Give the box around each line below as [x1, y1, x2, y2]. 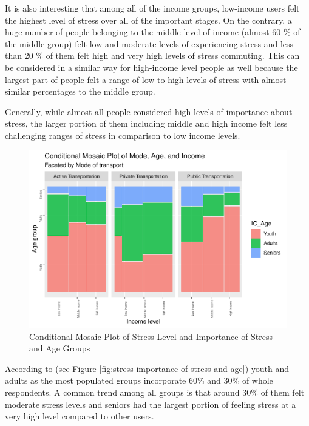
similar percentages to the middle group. [5, 85, 155, 98]
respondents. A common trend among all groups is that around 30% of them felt [5, 386, 305, 399]
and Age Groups [29, 342, 90, 354]
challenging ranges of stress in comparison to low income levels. [5, 128, 240, 141]
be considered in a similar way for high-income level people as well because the [5, 61, 298, 73]
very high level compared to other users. [5, 410, 154, 422]
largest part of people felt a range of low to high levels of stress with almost [5, 73, 287, 85]
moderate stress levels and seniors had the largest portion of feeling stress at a [5, 398, 296, 410]
